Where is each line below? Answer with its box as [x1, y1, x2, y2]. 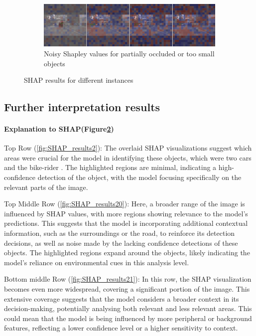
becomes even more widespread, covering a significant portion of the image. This [4, 284, 250, 294]
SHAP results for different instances [24, 75, 133, 85]
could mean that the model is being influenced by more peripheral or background [4, 313, 252, 323]
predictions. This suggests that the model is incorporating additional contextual [4, 218, 248, 228]
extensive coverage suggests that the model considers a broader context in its [4, 293, 239, 304]
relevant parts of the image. [4, 181, 88, 192]
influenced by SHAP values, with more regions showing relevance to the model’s [4, 208, 248, 218]
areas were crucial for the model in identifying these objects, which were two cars [4, 152, 252, 163]
